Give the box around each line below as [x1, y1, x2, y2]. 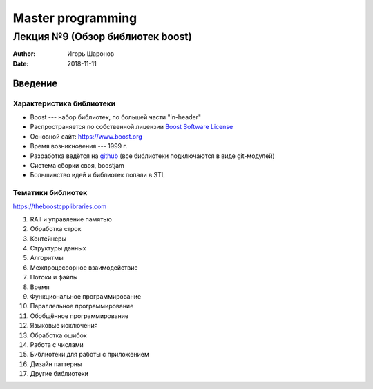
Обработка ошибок [30, 331, 87, 339]
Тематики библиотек [12, 188, 88, 198]
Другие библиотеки [30, 370, 89, 378]
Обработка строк [30, 225, 82, 233]
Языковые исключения [30, 321, 98, 330]
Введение [12, 77, 58, 89]
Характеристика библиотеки [12, 99, 116, 108]
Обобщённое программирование [30, 311, 129, 320]
